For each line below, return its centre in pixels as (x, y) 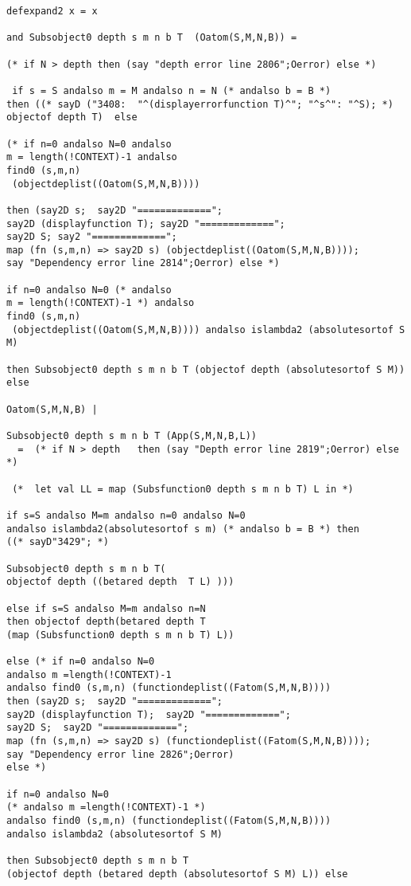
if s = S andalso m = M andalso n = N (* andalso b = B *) (172, 90)
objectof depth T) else (72, 118)
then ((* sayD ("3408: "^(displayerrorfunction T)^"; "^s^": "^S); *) (200, 104)
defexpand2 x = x (52, 11)
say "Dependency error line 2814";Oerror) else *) (143, 263)
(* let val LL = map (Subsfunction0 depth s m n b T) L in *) (183, 489)
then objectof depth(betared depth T (106, 622)
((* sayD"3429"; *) (58, 542)
